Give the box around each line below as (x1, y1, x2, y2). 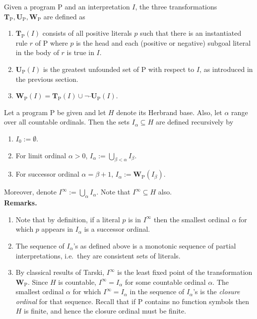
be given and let (57, 107, 106, 117)
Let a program (4, 107, 48, 117)
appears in (41, 224, 73, 234)
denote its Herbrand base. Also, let (116, 107, 222, 117)
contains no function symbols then (145, 296, 249, 306)
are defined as (43, 11, 85, 21)
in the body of (15, 47, 59, 58)
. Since (27, 276, 48, 287)
